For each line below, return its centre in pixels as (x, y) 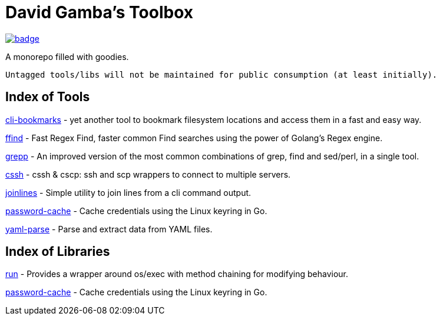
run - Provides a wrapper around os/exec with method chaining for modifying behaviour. (177, 274)
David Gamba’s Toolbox (99, 12)
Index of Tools (48, 97)
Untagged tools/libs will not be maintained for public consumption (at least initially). (221, 74)
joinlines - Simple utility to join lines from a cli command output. (128, 192)
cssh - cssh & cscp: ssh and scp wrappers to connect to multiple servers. (148, 174)
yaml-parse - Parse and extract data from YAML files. (109, 229)
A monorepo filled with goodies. (67, 56)
